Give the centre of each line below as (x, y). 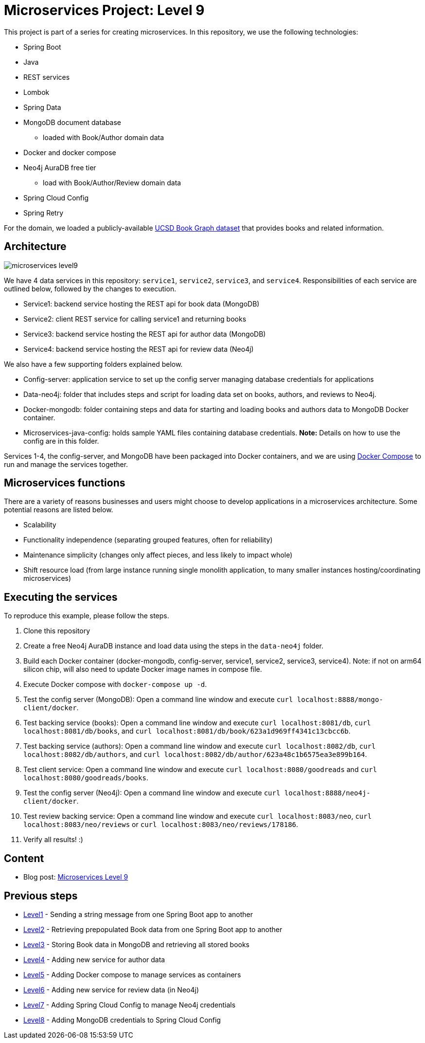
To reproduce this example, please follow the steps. (87, 616)
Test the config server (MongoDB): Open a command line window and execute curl (158, 700)
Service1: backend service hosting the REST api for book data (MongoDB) (142, 304)
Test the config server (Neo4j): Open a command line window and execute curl (152, 793)
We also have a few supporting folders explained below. (93, 364)
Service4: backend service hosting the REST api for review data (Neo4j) (139, 349)
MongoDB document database (72, 122)
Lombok (36, 92)
